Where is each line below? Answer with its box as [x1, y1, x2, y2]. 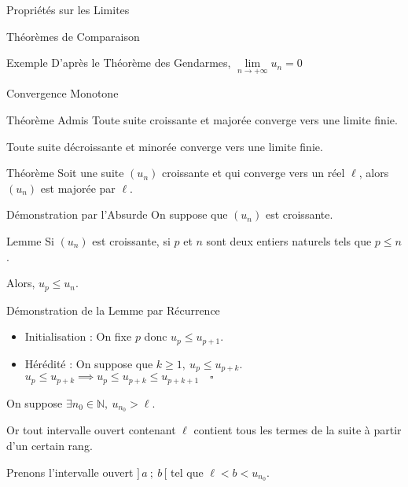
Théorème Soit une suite [6, 164, 124, 181]
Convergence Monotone [6, 85, 119, 101]
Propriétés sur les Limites [6, 2, 130, 17]
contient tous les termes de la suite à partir [193, 422, 402, 438]
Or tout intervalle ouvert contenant [6, 422, 176, 438]
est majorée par [40, 179, 116, 196]
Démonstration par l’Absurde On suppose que [6, 206, 228, 223]
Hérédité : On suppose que [24, 355, 153, 371]
